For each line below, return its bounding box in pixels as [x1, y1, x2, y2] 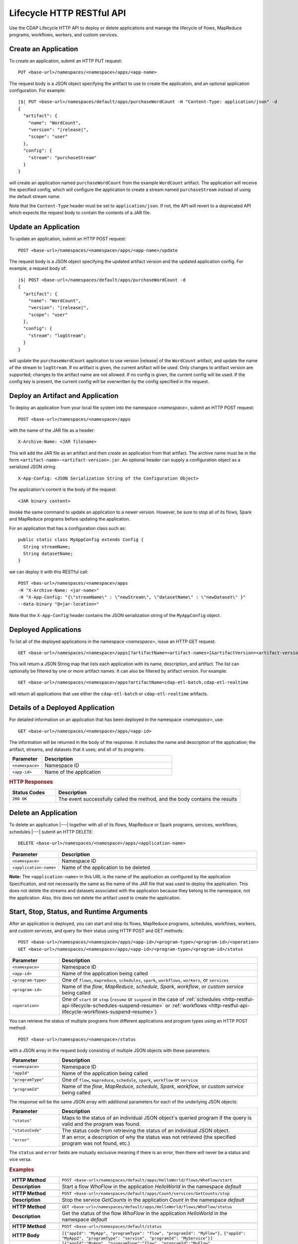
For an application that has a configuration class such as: [9, 525, 126, 531]
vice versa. [9, 1156, 32, 1162]
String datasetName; [23, 550, 74, 556]
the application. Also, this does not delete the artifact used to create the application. [9, 895, 181, 901]
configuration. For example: [9, 88, 66, 94]
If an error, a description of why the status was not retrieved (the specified [62, 1134, 236, 1140]
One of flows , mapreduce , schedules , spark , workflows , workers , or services [62, 977, 229, 984]
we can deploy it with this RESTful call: [9, 569, 89, 575]
